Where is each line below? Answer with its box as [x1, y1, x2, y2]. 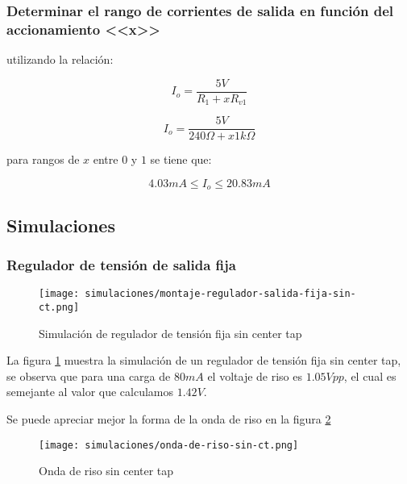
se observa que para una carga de [6, 367, 171, 384]
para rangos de [6, 151, 80, 168]
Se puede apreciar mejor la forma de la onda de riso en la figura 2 [6, 411, 331, 428]
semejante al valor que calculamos [6, 383, 174, 400]
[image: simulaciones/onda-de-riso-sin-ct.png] [39, 439, 299, 451]
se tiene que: [150, 151, 212, 168]
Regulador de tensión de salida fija [6, 255, 236, 275]
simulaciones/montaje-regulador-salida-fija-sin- [85, 288, 356, 300]
